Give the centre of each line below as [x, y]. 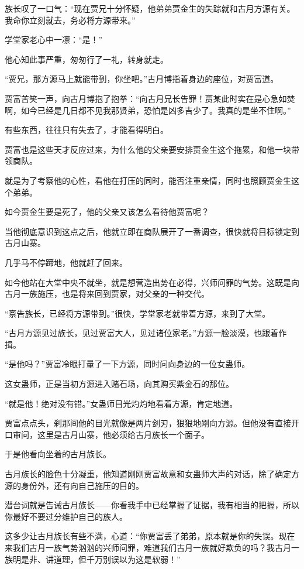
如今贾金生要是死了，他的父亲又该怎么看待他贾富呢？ [107, 212]
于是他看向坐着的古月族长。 [58, 454]
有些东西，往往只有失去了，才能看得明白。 [87, 130]
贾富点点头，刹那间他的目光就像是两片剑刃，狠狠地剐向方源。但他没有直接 [148, 423]
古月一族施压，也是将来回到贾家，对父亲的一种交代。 [107, 294]
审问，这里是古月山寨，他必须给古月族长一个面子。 [111, 434]
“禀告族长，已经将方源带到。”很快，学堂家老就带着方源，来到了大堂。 [138, 313]
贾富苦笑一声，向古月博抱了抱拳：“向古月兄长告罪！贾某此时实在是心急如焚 [150, 98]
